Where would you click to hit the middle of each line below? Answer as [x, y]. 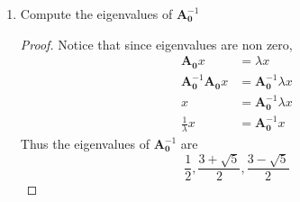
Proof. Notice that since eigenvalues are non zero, [156, 44]
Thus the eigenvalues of [85, 143]
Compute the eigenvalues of [96, 14]
